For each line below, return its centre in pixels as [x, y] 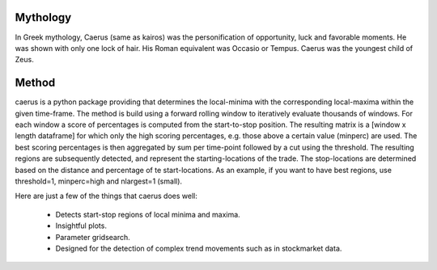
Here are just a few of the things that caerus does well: [106, 196]
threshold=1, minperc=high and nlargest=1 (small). [98, 181]
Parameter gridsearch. [93, 237]
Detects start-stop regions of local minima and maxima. [148, 214]
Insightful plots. [81, 226]
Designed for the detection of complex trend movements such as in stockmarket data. [199, 248]
